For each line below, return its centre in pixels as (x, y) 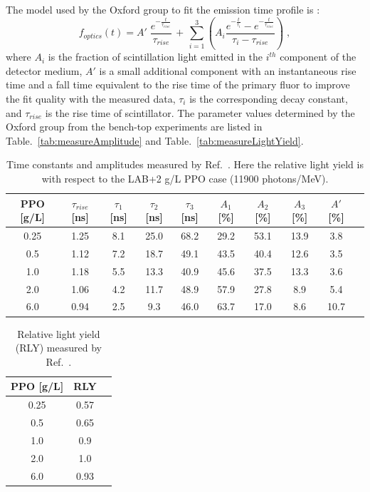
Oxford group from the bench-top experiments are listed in (134, 127)
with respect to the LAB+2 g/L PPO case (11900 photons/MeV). (185, 178)
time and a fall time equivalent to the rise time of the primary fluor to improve (178, 84)
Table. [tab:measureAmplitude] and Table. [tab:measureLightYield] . (155, 140)
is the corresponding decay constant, (269, 99)
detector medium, (44, 70)
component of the (318, 57)
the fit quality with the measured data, (91, 99)
